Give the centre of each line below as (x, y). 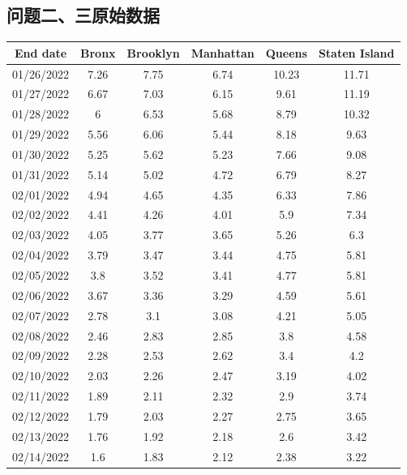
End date (41, 52)
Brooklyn (153, 52)
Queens (286, 52)
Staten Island (356, 52)
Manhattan (223, 52)
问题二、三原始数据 (83, 15)
